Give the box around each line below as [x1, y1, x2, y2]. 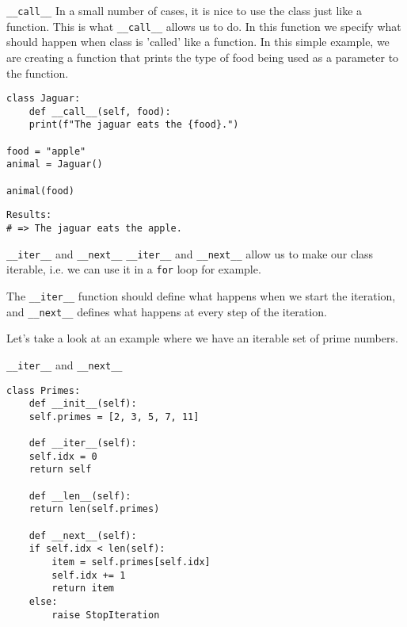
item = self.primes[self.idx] [51, 556, 211, 568]
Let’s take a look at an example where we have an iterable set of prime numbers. [6, 330, 398, 346]
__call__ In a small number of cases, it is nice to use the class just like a [6, 2, 363, 18]
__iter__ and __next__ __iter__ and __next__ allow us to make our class [6, 245, 374, 262]
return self [29, 464, 92, 476]
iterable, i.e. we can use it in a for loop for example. [6, 261, 261, 277]
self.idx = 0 [29, 450, 97, 462]
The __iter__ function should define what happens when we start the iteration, [6, 287, 396, 304]
